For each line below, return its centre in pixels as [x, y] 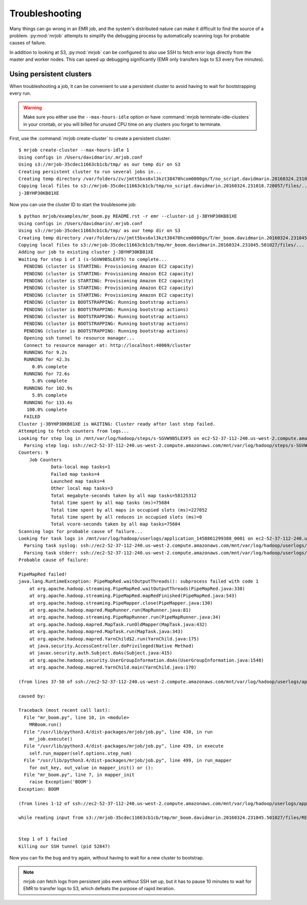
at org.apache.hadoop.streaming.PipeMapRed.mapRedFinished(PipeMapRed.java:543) [133, 596]
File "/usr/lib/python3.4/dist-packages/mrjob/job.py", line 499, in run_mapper [128, 760]
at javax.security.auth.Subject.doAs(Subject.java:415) [101, 653]
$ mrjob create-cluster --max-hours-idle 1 [74, 150]
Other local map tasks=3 [82, 488]
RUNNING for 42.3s [47, 360]
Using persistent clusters [51, 74]
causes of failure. [28, 43]
